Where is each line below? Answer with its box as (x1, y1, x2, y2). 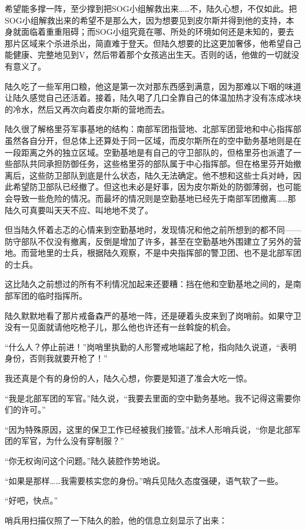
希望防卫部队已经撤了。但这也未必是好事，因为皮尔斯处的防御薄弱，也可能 (12, 180, 301, 193)
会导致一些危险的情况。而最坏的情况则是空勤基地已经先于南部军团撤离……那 (5, 192, 296, 204)
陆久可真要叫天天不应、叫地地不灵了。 (5, 203, 153, 216)
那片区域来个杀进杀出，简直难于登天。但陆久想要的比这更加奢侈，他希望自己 (5, 37, 301, 49)
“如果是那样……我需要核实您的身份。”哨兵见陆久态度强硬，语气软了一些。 (5, 474, 283, 486)
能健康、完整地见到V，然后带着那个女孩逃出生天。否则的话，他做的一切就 (5, 48, 291, 61)
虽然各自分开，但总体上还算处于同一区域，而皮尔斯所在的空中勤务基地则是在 (5, 134, 301, 146)
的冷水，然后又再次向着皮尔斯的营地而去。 (5, 103, 169, 115)
